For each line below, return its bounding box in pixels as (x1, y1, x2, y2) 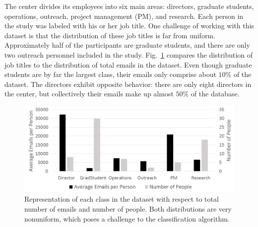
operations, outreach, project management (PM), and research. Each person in (4, 10, 244, 21)
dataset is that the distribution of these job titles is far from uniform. (4, 30, 215, 40)
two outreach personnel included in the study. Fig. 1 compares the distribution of (4, 49, 253, 60)
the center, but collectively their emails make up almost (4, 88, 174, 99)
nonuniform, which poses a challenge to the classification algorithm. (24, 213, 230, 224)
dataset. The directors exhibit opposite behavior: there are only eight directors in (4, 78, 252, 89)
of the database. (191, 88, 240, 99)
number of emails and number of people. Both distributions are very (24, 204, 232, 214)
